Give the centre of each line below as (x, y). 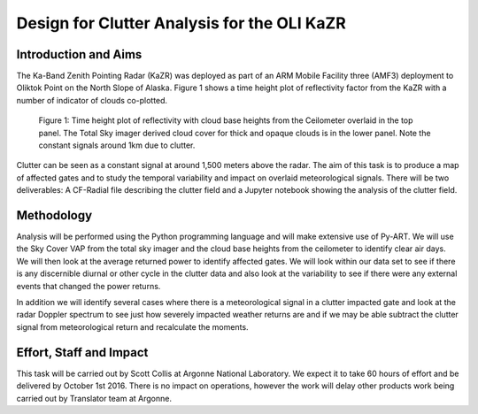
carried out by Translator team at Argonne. (94, 398)
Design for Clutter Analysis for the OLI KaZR (181, 23)
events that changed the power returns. (89, 286)
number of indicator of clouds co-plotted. (92, 100)
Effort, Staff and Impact (82, 353)
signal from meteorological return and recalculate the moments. (132, 326)
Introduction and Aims (79, 54)
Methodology (54, 215)
